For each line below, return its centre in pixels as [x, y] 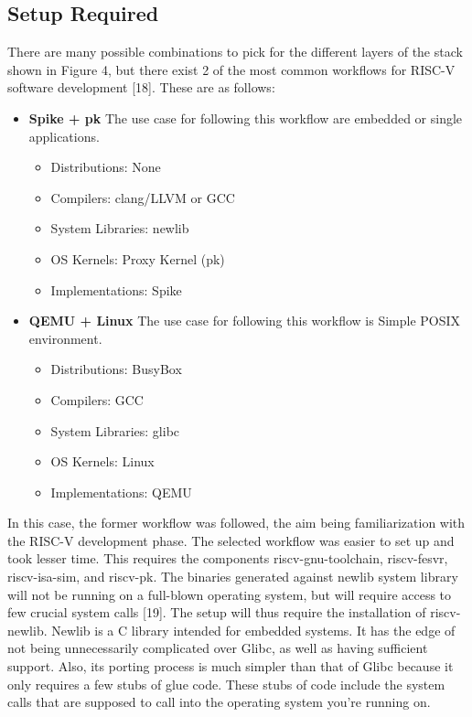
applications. [64, 136]
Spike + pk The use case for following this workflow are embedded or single [246, 118]
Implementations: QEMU [121, 492]
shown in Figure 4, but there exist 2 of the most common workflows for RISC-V [231, 69]
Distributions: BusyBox [116, 369]
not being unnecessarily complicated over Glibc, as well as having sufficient [218, 648]
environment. [65, 338]
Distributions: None [106, 167]
